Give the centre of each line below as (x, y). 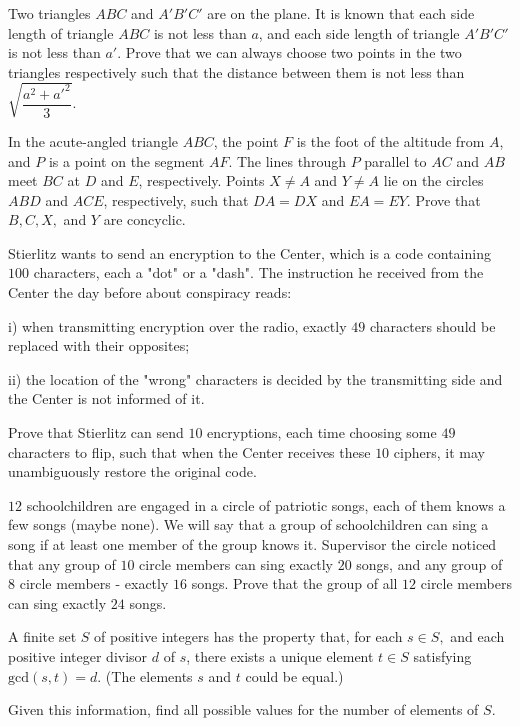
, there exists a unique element (280, 655)
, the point (246, 140)
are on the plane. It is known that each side (341, 13)
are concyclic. (144, 219)
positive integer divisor (78, 655)
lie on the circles (433, 180)
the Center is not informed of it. (106, 398)
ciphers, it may (439, 451)
